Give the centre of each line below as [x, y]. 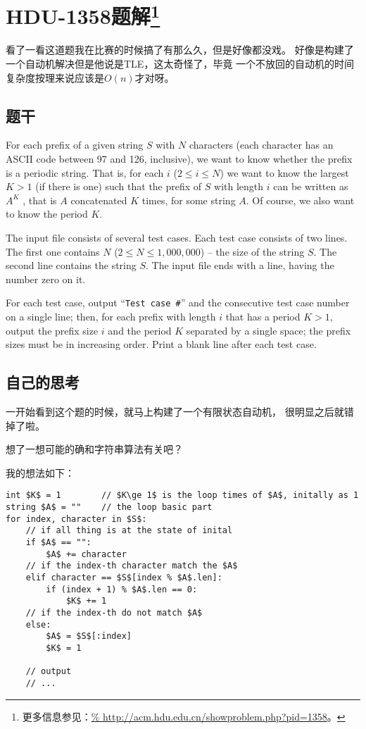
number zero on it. [46, 279]
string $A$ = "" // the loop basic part [109, 507]
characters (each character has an [261, 145]
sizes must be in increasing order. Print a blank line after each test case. [161, 344]
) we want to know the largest [284, 172]
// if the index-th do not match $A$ [114, 612]
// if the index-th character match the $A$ [132, 566]
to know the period [47, 214]
